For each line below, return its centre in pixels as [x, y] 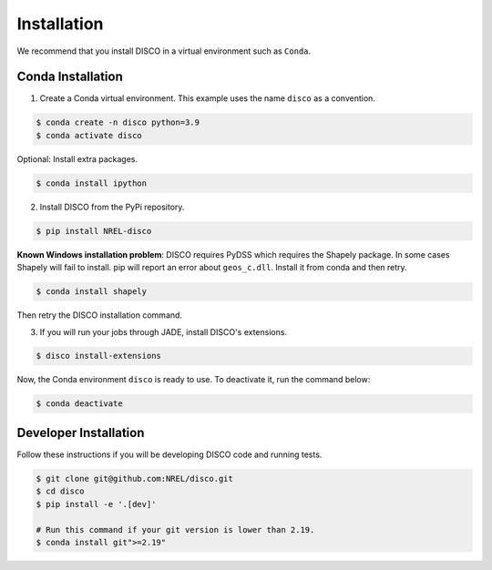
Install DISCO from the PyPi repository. [112, 207]
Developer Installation [81, 433]
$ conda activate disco [89, 135]
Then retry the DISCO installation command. [99, 315]
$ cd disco [60, 491]
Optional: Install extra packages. [77, 158]
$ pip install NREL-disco [94, 231]
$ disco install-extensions [98, 356]
